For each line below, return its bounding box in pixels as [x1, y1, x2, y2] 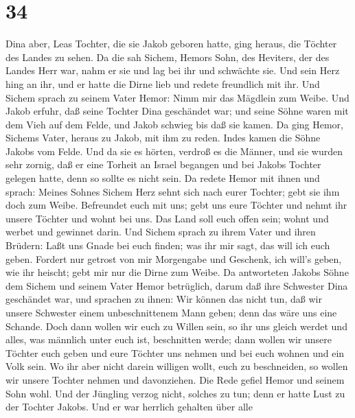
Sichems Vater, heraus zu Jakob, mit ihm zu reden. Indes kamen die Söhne [5, 130, 321, 145]
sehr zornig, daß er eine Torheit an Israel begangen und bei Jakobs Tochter [5, 157, 321, 172]
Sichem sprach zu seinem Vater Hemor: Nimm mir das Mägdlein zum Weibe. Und [5, 90, 350, 104]
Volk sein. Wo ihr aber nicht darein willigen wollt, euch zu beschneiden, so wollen [5, 359, 348, 373]
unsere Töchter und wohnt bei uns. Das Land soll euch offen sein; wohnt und [5, 211, 329, 225]
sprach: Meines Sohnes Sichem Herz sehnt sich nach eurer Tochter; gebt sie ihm [5, 184, 340, 198]
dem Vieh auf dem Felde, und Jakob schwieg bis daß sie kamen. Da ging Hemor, [5, 117, 343, 131]
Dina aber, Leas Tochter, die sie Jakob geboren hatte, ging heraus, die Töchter [5, 36, 337, 51]
